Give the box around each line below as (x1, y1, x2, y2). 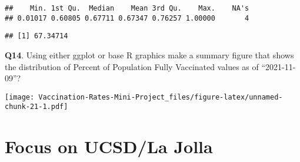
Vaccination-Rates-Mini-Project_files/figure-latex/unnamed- (38, 92, 283, 101)
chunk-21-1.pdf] (5, 103, 68, 111)
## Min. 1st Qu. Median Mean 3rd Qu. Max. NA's (5, 4, 249, 12)
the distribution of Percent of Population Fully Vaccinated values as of (5, 60, 259, 72)
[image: (5, 92, 35, 101)
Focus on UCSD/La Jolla (5, 134, 213, 158)
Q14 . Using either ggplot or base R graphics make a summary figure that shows (5, 48, 294, 61)
